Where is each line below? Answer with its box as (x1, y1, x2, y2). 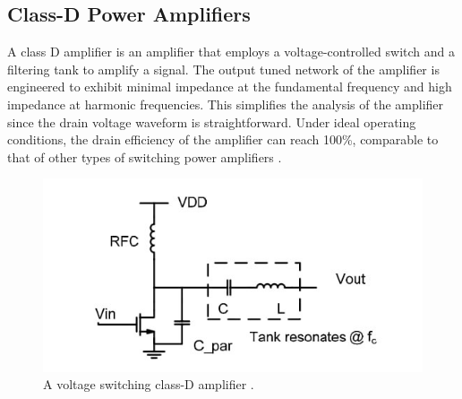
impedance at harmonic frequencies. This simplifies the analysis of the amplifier (7, 94, 444, 113)
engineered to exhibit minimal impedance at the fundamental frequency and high (7, 77, 452, 96)
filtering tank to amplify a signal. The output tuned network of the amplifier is (7, 59, 440, 78)
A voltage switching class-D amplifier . (43, 375, 254, 394)
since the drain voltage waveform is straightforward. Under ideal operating (7, 112, 416, 131)
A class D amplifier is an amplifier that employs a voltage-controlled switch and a (7, 42, 455, 61)
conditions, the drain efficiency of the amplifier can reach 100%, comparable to (7, 130, 439, 149)
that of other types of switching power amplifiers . (7, 147, 282, 166)
